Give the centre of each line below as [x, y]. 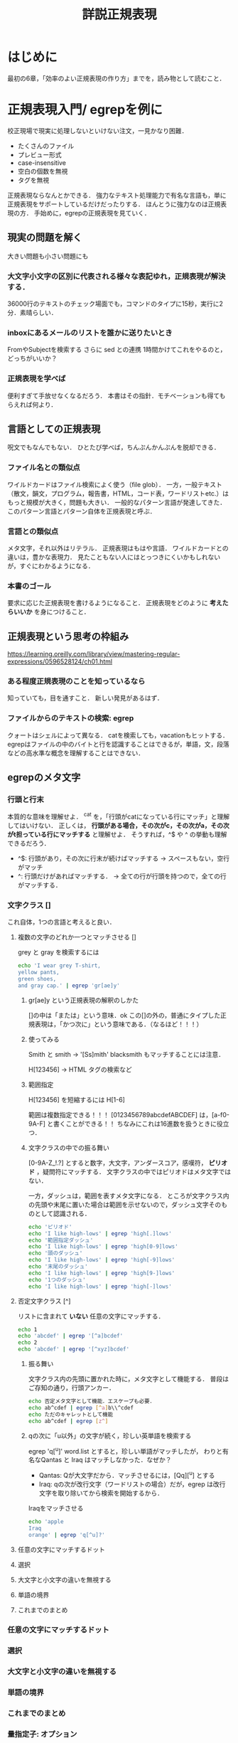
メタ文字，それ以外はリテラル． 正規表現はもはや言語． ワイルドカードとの [118, 548]
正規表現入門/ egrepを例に [85, 110]
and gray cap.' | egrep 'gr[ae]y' [69, 986]
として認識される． [63, 1213]
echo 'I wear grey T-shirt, [59, 966]
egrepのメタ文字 [44, 778]
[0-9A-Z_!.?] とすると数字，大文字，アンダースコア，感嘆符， [118, 1163]
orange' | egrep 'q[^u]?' [66, 1535]
